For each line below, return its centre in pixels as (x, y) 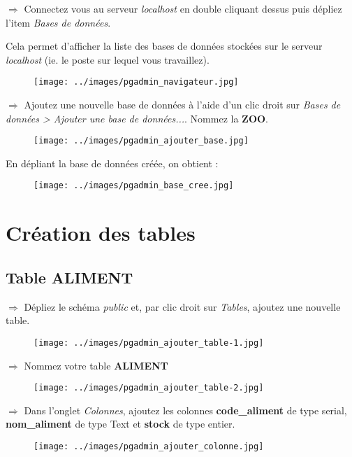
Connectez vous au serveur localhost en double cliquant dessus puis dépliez (183, 8)
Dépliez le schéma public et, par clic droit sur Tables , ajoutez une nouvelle (182, 306)
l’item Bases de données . (58, 22)
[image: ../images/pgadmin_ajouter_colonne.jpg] (149, 446)
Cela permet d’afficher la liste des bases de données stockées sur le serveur (164, 46)
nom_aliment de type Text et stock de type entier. (120, 424)
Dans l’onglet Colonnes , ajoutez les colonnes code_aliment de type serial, (185, 410)
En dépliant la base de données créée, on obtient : (112, 163)
